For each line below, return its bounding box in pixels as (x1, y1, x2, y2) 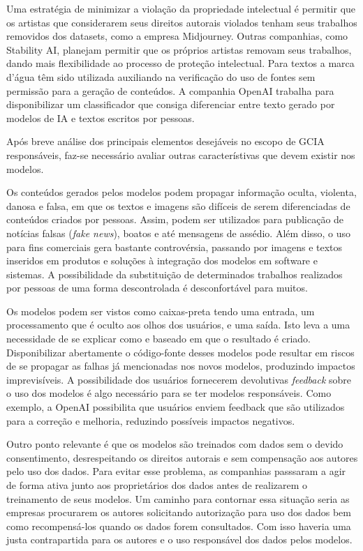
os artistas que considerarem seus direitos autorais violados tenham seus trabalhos (6, 15, 357, 29)
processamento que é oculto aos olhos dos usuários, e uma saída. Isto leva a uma (6, 317, 350, 332)
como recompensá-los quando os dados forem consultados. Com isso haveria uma (6, 518, 351, 533)
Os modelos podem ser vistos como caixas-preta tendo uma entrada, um (6, 303, 315, 318)
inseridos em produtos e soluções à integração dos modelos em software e (6, 253, 318, 268)
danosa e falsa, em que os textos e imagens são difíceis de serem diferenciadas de (6, 198, 350, 213)
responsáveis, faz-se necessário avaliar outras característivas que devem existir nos (6, 147, 355, 162)
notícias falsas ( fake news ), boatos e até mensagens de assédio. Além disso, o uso (6, 225, 351, 240)
